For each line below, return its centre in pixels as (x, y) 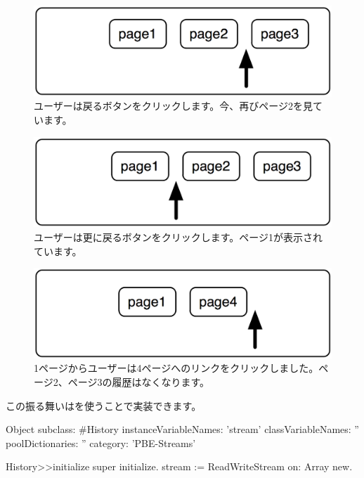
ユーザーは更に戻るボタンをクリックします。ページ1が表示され (178, 237)
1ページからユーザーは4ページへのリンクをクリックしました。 (176, 368)
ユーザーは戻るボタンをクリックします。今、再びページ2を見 (174, 106)
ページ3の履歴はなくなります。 (139, 382)
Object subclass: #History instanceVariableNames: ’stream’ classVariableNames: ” (182, 429)
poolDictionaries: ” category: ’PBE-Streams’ (101, 443)
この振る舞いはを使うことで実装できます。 (104, 405)
